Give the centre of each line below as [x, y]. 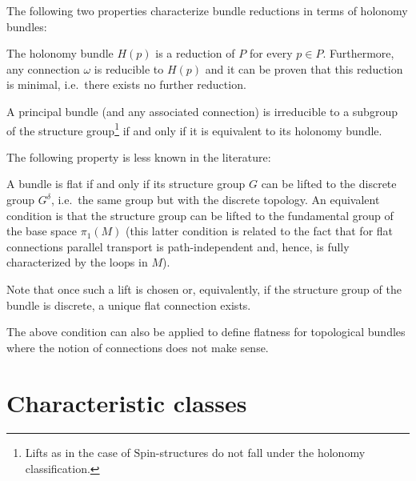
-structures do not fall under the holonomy [260, 453]
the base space [42, 231]
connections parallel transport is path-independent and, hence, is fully [178, 246]
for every [271, 53]
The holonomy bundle [60, 53]
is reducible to [129, 68]
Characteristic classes [127, 402]
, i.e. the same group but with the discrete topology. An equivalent [215, 199]
